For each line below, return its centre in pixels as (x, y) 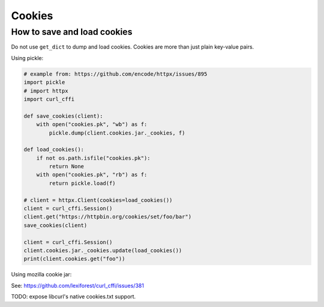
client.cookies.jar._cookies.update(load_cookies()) (103, 250)
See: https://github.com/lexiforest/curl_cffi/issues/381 (77, 285)
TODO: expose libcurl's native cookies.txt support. (73, 297)
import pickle (44, 82)
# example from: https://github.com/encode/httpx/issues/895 (115, 74)
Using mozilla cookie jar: (41, 275)
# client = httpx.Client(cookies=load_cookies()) (98, 200)
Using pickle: (27, 58)
